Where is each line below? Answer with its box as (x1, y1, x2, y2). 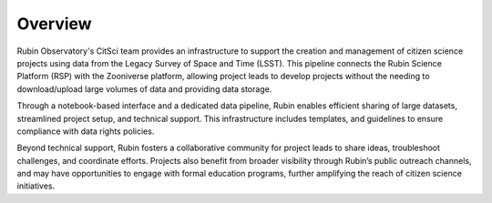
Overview (16, 14, 92, 34)
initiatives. (16, 180, 56, 191)
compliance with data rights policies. (16, 126, 155, 137)
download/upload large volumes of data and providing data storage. (16, 83, 272, 95)
